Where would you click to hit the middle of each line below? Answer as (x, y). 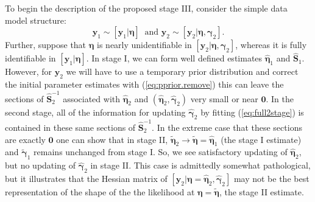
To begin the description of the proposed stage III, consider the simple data (146, 8)
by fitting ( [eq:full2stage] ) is (252, 112)
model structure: (36, 20)
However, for (29, 71)
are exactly (25, 139)
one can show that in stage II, (112, 139)
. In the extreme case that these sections (227, 127)
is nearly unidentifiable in (144, 45)
